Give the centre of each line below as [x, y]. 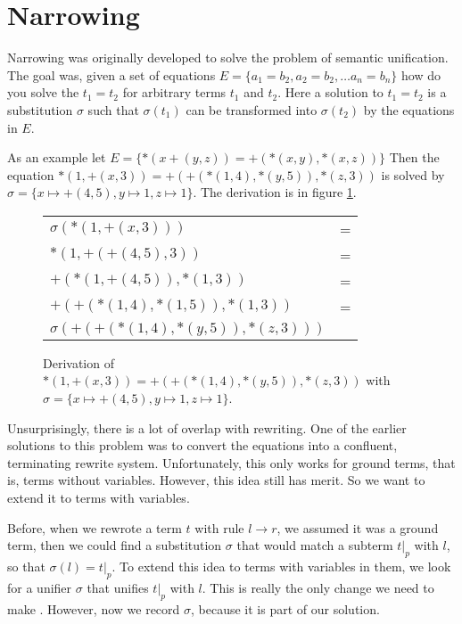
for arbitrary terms [174, 92]
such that [113, 109]
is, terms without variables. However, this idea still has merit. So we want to [216, 480]
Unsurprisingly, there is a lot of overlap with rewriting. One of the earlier [207, 427]
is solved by [413, 174]
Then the [414, 157]
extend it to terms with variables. [99, 498]
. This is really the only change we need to [318, 587]
